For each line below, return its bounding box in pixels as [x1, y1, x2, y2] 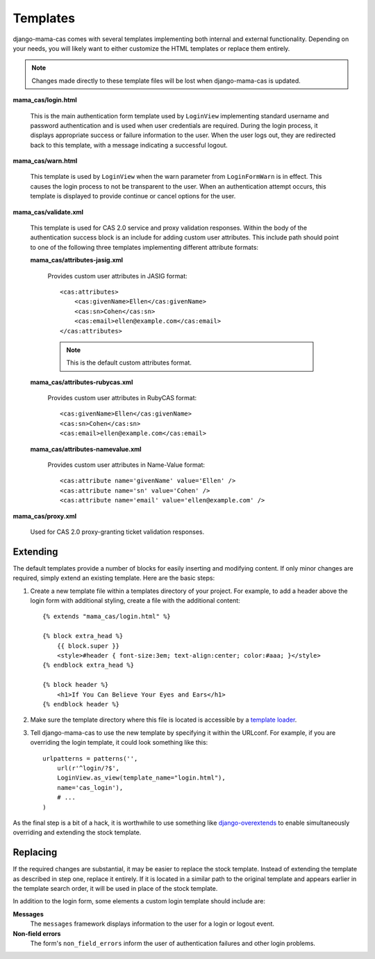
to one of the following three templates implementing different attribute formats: [30, 243, 259, 251]
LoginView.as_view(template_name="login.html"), [56, 774, 226, 782]
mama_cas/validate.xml [12, 207, 83, 216]
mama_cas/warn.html [12, 157, 78, 165]
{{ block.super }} [56, 642, 120, 650]
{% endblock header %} [42, 700, 120, 708]
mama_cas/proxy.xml [12, 512, 77, 520]
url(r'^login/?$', [56, 764, 120, 772]
